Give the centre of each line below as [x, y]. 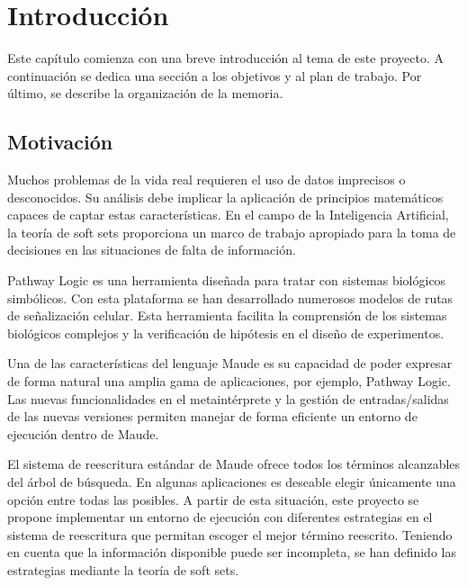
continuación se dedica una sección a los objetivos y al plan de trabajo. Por [215, 75]
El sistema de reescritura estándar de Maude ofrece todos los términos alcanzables [234, 464]
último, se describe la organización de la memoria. [145, 93]
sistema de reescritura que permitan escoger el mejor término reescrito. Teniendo [230, 534]
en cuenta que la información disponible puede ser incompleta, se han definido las [232, 552]
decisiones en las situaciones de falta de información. [152, 250]
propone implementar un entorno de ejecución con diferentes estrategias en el [220, 517]
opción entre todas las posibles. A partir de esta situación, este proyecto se [213, 499]
